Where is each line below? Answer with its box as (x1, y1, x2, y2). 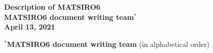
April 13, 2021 (4, 21, 56, 32)
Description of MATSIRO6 (4, 2, 100, 12)
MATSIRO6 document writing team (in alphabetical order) (7, 38, 210, 49)
